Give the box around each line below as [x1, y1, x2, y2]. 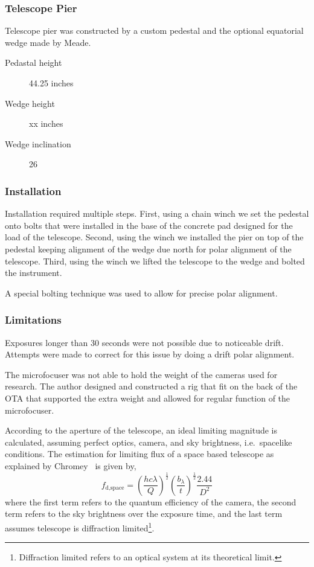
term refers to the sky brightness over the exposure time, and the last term [5, 507, 283, 520]
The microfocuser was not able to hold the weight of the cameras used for [5, 368, 278, 380]
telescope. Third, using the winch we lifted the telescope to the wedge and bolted [5, 254, 305, 267]
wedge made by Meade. [5, 36, 91, 48]
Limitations [5, 312, 62, 327]
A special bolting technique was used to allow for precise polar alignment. [5, 286, 278, 299]
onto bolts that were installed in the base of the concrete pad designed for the [5, 219, 293, 231]
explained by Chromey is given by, [5, 459, 136, 472]
